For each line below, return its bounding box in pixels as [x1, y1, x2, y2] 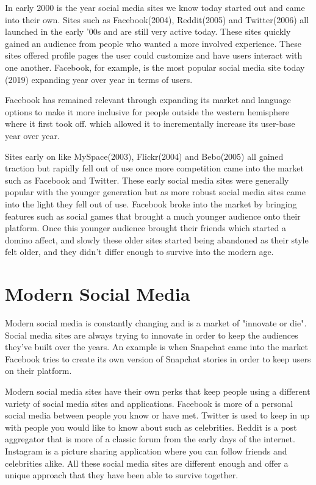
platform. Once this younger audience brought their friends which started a [5, 221, 286, 234]
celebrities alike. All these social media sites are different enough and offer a [5, 456, 289, 469]
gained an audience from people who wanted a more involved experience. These [5, 37, 301, 49]
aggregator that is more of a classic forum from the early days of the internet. [5, 433, 295, 445]
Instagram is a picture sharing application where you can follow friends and [5, 444, 287, 457]
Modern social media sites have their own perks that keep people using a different [5, 384, 311, 397]
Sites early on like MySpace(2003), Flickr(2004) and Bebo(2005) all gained [5, 149, 284, 162]
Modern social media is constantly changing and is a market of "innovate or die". [5, 317, 307, 329]
